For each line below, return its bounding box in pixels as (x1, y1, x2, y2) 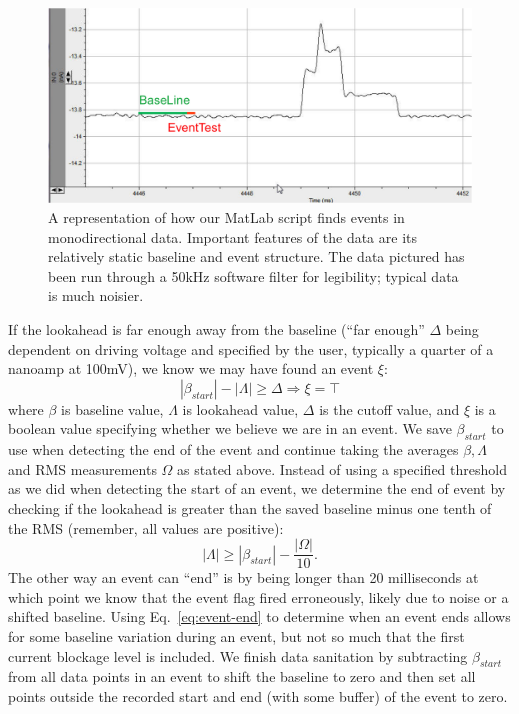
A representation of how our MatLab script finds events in (48, 207, 405, 228)
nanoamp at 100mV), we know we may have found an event (8, 358, 374, 379)
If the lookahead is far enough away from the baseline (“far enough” (8, 319, 425, 339)
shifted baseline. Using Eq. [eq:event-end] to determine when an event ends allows (8, 606, 511, 627)
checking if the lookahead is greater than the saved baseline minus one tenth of (8, 497, 492, 518)
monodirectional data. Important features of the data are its (48, 226, 417, 247)
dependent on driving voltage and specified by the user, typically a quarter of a (8, 338, 494, 359)
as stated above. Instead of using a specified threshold (177, 458, 507, 479)
